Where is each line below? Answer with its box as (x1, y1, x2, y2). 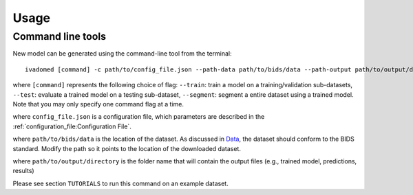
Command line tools (12, 30, 107, 43)
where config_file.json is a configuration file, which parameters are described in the (12, 113, 265, 121)
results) (12, 167, 34, 175)
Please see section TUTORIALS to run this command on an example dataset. (12, 179, 229, 187)
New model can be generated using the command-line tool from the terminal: (12, 49, 232, 58)
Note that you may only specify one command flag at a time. (12, 100, 184, 108)
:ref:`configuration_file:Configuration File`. (12, 122, 132, 130)
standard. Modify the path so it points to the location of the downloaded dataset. (12, 144, 241, 152)
